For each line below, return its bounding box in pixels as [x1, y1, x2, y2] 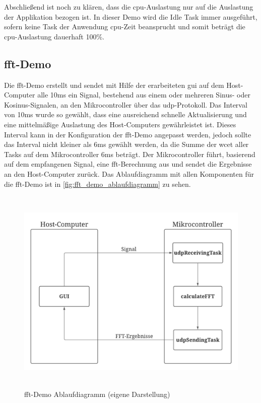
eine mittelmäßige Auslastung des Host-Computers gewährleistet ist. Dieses [4, 119, 236, 129]
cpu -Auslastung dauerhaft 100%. [4, 31, 104, 41]
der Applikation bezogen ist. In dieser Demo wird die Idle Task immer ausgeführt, [4, 11, 257, 22]
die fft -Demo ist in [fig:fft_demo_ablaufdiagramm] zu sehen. [4, 178, 191, 189]
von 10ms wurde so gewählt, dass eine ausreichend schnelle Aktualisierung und [4, 109, 247, 120]
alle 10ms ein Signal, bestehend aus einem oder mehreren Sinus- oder [37, 89, 250, 100]
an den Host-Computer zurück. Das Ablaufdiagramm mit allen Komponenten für [4, 168, 254, 179]
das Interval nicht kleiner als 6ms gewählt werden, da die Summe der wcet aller [4, 139, 249, 149]
